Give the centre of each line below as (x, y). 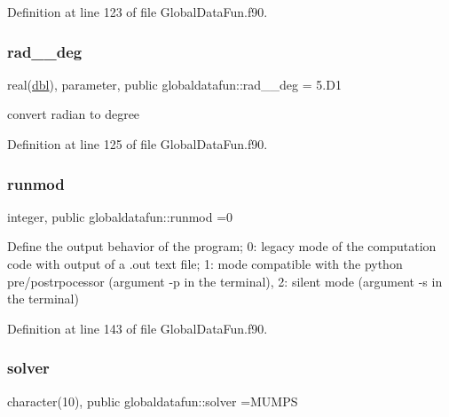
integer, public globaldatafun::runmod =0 (120, 216)
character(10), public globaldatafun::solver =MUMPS (153, 401)
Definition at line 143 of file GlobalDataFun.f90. (138, 328)
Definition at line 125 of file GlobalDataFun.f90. (138, 144)
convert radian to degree (74, 114)
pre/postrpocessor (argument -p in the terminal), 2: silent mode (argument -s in (225, 281)
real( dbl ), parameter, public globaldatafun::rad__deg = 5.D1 (174, 84)
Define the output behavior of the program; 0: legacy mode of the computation (222, 246)
